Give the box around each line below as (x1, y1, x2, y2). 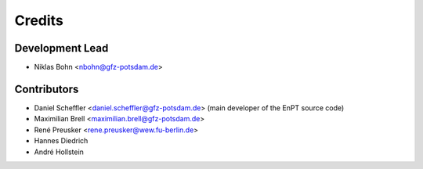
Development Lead (14, 41, 109, 55)
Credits (14, 12, 64, 29)
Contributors (14, 82, 79, 95)
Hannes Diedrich (34, 136, 89, 146)
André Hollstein (34, 147, 84, 156)
